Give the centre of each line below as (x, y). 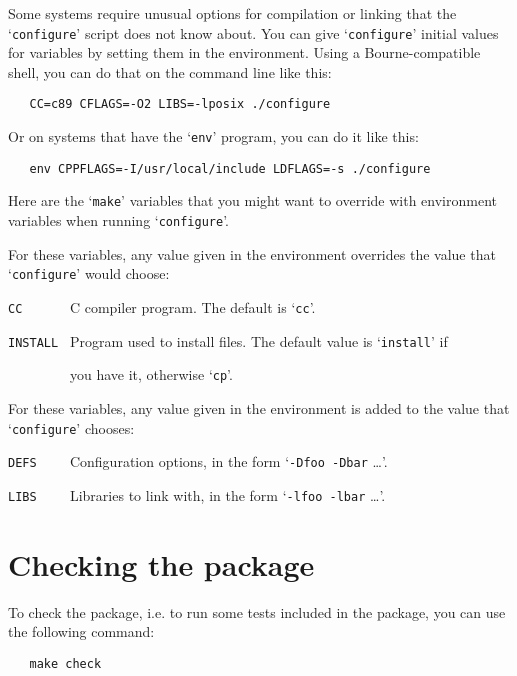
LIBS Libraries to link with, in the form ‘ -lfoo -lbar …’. (197, 494)
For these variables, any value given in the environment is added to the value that (259, 407)
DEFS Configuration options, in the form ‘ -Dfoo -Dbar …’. (198, 461)
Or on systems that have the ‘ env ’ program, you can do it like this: (213, 136)
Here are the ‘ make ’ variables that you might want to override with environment (252, 200)
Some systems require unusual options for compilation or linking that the (232, 13)
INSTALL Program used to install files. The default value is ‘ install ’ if (228, 340)
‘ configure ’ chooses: (71, 427)
